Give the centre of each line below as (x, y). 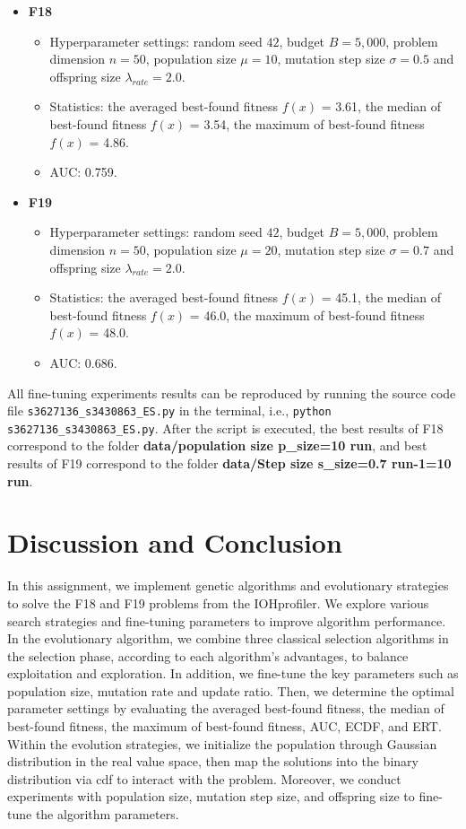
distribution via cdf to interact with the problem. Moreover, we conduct (204, 778)
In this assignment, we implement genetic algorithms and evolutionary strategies (228, 585)
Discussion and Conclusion (175, 542)
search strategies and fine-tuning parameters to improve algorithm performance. (227, 620)
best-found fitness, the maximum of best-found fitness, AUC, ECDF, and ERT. (224, 726)
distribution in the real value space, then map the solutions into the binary (213, 761)
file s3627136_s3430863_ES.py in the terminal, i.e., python (169, 410)
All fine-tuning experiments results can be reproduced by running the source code (232, 393)
